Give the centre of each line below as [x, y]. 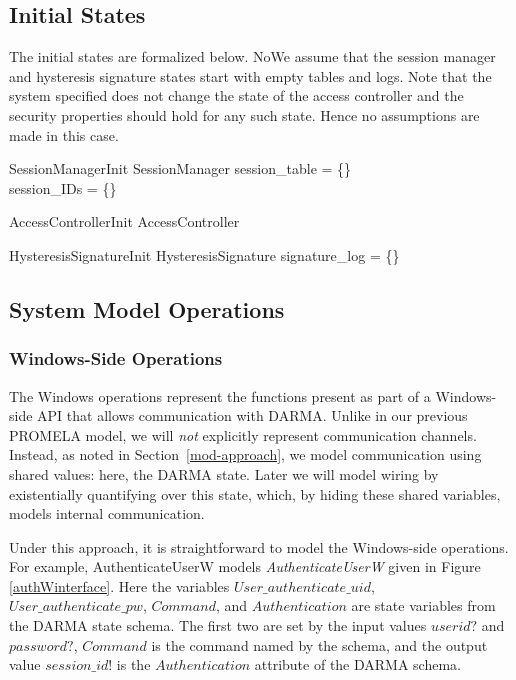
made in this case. [64, 134]
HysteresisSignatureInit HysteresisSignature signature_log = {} [204, 254]
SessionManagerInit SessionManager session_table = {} [180, 168]
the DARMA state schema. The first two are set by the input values [218, 625]
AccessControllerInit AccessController [124, 221]
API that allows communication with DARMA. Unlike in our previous [252, 415]
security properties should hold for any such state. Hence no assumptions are [244, 114]
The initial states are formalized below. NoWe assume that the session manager [252, 56]
